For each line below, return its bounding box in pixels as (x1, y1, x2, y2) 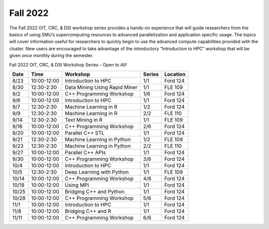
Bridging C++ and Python (65, 188, 125, 195)
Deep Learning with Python (65, 168, 129, 175)
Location (164, 71, 186, 77)
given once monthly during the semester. (9, 53, 94, 59)
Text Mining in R (65, 116, 103, 123)
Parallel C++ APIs (65, 149, 106, 156)
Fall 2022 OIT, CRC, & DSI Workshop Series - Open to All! (9, 62, 127, 68)
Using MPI (65, 181, 89, 188)
